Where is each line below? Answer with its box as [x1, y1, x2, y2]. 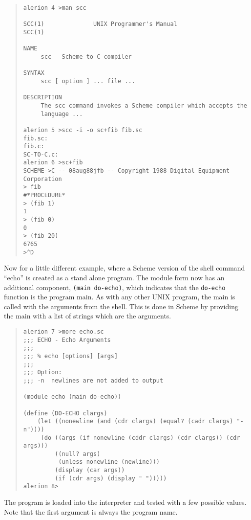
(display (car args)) [55, 467, 125, 474]
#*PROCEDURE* [23, 192, 65, 199]
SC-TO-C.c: [23, 151, 59, 158]
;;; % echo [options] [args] [23, 352, 118, 360]
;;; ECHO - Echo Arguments [23, 336, 111, 343]
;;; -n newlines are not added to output [23, 377, 164, 384]
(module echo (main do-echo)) [23, 393, 122, 401]
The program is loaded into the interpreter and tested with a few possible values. [4, 497, 247, 507]
